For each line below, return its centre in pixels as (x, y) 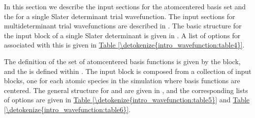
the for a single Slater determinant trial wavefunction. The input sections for (120, 16)
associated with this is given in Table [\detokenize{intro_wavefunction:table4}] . (124, 45)
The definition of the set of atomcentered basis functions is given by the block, (122, 61)
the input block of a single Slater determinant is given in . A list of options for (122, 35)
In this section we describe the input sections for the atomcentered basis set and (125, 6)
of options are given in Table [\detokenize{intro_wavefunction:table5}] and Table (127, 100)
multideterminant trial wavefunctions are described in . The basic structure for (123, 26)
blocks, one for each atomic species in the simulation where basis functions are (122, 81)
